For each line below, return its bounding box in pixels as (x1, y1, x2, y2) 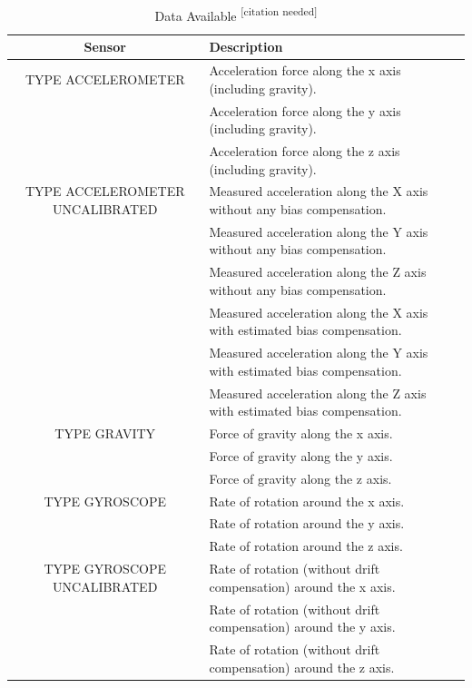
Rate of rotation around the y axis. (209, 514, 405, 533)
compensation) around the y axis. (209, 617, 396, 636)
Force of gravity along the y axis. (209, 446, 393, 465)
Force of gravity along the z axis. (209, 468, 392, 487)
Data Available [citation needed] (154, 4, 318, 25)
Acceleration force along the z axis (209, 141, 400, 160)
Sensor (84, 37, 126, 56)
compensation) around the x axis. (209, 576, 396, 595)
